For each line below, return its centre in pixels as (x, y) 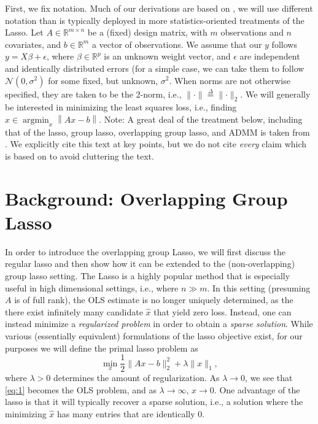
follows (284, 44)
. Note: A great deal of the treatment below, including (201, 119)
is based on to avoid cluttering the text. (79, 156)
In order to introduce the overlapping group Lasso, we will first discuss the (145, 251)
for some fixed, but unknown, (103, 80)
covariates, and (33, 44)
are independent (270, 56)
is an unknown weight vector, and (167, 56)
